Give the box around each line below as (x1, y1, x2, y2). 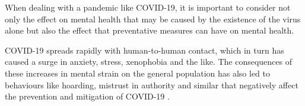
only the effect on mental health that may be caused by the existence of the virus (5, 12, 301, 25)
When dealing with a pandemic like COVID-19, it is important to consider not (5, 1, 291, 13)
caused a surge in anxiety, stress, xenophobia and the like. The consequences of (5, 55, 292, 68)
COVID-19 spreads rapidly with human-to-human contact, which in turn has (5, 44, 284, 56)
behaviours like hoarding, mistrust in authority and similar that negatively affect (5, 78, 298, 91)
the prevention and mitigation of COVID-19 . (5, 90, 170, 102)
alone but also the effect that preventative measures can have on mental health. (5, 24, 294, 37)
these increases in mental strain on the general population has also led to (5, 67, 271, 79)
